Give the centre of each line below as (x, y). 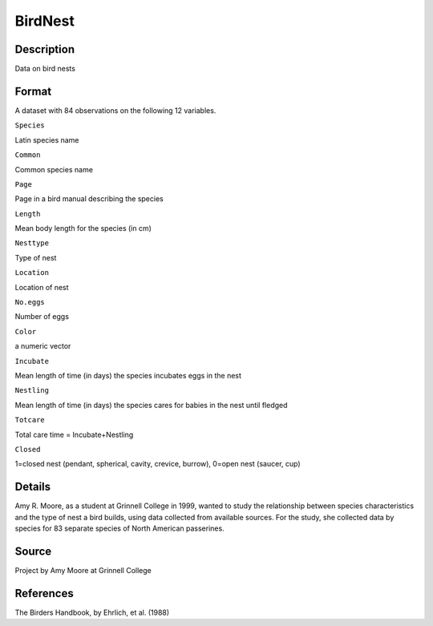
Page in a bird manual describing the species (89, 199)
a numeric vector (43, 346)
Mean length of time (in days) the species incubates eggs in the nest (128, 376)
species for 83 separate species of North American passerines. (119, 528)
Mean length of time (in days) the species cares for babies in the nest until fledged (151, 405)
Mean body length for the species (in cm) (83, 228)
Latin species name (47, 139)
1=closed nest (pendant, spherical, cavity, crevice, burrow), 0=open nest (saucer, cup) (158, 464)
